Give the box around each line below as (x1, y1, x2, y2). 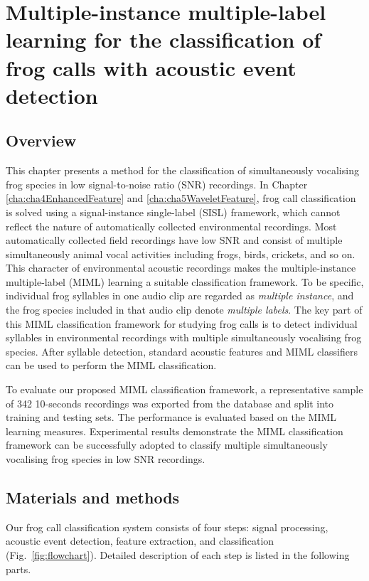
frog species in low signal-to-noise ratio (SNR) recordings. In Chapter (6, 176, 308, 191)
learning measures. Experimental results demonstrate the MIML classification (6, 423, 343, 438)
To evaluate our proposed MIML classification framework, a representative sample (6, 382, 363, 397)
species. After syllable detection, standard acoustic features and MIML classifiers (6, 343, 358, 358)
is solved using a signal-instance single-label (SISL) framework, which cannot (6, 204, 341, 219)
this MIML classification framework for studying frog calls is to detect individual (6, 316, 358, 331)
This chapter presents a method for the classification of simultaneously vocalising (6, 163, 359, 178)
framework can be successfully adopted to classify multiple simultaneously (6, 437, 328, 452)
